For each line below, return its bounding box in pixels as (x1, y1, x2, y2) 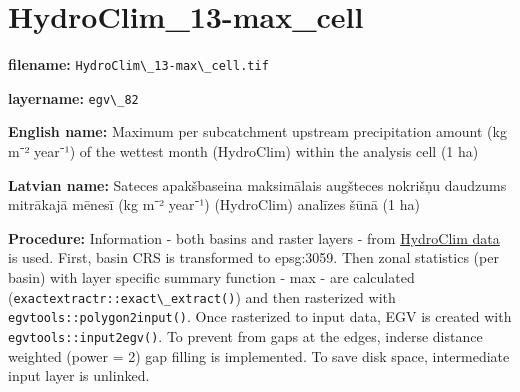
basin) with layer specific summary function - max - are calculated (8, 267, 415, 287)
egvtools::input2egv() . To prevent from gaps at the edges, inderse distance (8, 325, 483, 346)
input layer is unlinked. (8, 365, 150, 386)
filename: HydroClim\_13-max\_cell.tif (8, 54, 269, 75)
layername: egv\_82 (8, 87, 139, 108)
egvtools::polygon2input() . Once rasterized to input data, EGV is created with (8, 306, 512, 327)
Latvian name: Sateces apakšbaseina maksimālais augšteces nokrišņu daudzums (8, 174, 507, 195)
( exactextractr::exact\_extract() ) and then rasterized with (8, 286, 396, 307)
